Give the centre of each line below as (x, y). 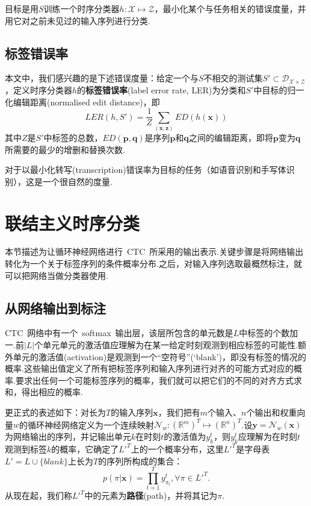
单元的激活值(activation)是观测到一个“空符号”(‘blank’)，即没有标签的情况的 (159, 356)
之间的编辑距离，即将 (231, 137)
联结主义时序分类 (72, 223)
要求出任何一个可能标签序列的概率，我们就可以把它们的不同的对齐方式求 (159, 380)
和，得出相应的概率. (44, 392)
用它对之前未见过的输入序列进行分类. (78, 20)
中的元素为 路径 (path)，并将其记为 (151, 495)
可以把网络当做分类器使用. (57, 275)
